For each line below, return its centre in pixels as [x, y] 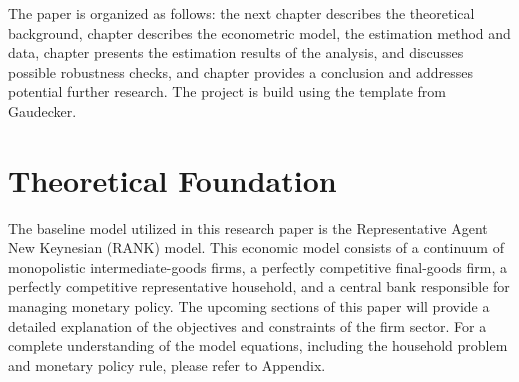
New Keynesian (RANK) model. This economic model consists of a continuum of [256, 247]
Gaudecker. [42, 110]
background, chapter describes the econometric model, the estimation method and [259, 32]
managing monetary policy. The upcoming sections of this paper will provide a [249, 306]
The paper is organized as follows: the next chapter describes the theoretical [241, 13]
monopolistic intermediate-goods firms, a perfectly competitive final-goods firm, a [258, 266]
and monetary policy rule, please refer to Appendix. [167, 364]
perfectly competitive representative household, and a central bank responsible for [259, 286]
